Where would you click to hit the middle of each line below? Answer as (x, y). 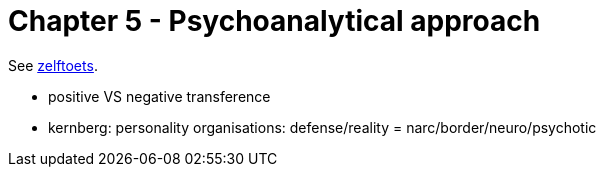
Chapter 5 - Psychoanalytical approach (274, 21)
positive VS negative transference (159, 96)
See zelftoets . (53, 65)
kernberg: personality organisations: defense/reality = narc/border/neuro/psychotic (322, 127)
